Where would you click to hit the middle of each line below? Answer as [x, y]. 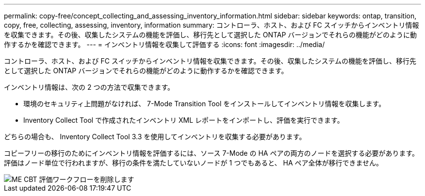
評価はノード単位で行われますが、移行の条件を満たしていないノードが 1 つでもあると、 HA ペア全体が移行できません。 [194, 163]
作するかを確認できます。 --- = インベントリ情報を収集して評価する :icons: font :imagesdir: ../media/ [164, 44]
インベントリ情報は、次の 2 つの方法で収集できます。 [89, 87]
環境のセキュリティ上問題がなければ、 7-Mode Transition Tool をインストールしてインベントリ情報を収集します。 [204, 104]
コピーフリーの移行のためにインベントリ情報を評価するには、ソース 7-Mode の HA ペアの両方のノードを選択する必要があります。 [212, 153]
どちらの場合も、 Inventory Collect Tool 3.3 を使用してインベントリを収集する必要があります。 [155, 137]
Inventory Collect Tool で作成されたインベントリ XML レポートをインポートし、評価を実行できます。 [184, 120]
